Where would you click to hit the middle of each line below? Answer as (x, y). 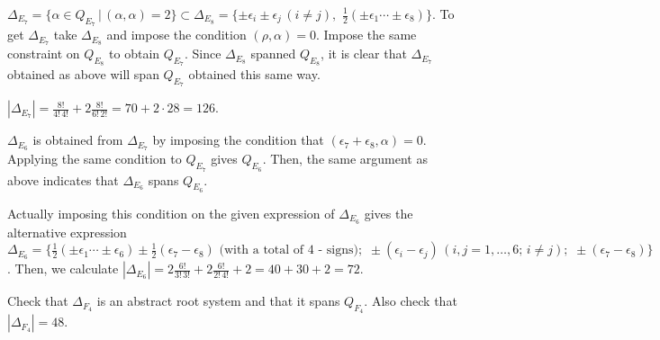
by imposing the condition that (238, 140)
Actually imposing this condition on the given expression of (171, 213)
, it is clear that (364, 54)
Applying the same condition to (95, 159)
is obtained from (78, 140)
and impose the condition (176, 35)
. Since (203, 54)
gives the (389, 213)
